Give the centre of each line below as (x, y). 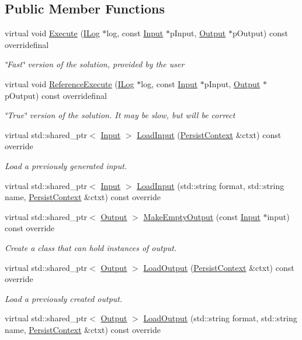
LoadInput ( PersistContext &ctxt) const (209, 134)
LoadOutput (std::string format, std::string (220, 318)
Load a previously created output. (64, 298)
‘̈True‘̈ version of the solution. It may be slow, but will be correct (120, 115)
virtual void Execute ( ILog (52, 33)
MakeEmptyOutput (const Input (202, 216)
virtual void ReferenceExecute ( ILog (70, 83)
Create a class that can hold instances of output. (91, 247)
